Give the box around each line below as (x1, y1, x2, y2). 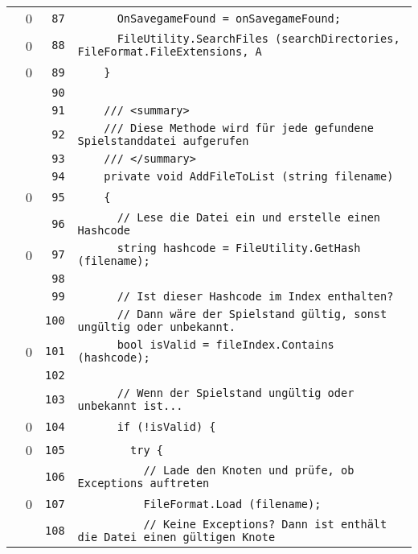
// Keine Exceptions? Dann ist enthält (143, 518, 387, 531)
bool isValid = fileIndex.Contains (117, 338, 334, 351)
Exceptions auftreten (77, 477, 210, 490)
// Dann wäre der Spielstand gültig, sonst (117, 308, 387, 320)
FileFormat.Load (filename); (143, 497, 322, 511)
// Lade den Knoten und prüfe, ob (143, 464, 354, 477)
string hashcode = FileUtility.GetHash (117, 242, 361, 254)
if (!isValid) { (117, 420, 216, 433)
